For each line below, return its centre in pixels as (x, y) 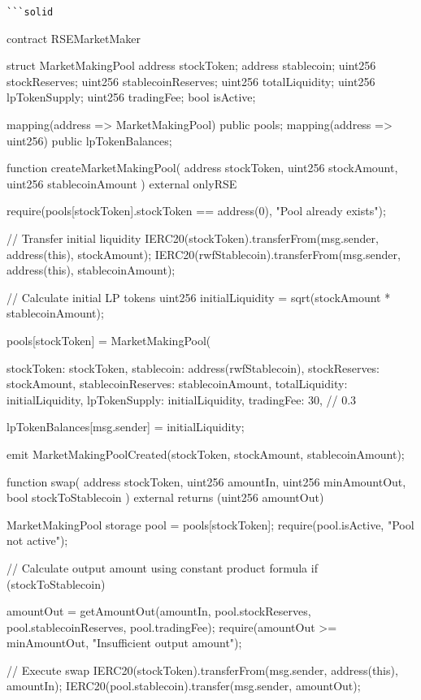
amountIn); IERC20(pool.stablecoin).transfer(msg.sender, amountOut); (184, 686)
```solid (30, 12)
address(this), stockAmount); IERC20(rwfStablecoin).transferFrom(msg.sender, (204, 254)
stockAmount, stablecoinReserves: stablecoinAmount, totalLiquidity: (177, 384)
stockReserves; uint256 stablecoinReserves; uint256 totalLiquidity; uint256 (191, 81)
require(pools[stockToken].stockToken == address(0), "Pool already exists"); (196, 211)
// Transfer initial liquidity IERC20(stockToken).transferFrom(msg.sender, (193, 238)
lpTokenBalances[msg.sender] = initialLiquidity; (126, 427)
